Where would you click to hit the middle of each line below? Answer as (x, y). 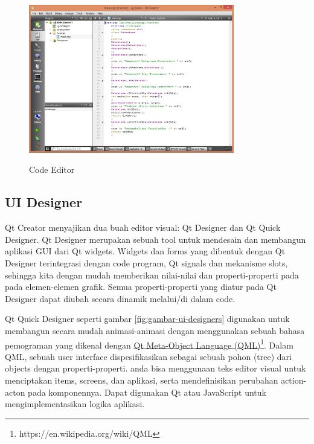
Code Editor (52, 169)
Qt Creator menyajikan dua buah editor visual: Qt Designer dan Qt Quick (143, 227)
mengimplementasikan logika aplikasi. (75, 404)
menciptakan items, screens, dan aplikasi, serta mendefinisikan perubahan (142, 380)
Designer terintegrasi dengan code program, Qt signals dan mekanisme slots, (146, 262)
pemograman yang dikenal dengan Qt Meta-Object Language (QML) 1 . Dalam (149, 344)
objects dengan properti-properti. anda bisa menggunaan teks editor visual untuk (155, 368)
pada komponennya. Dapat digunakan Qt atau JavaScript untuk (147, 392)
